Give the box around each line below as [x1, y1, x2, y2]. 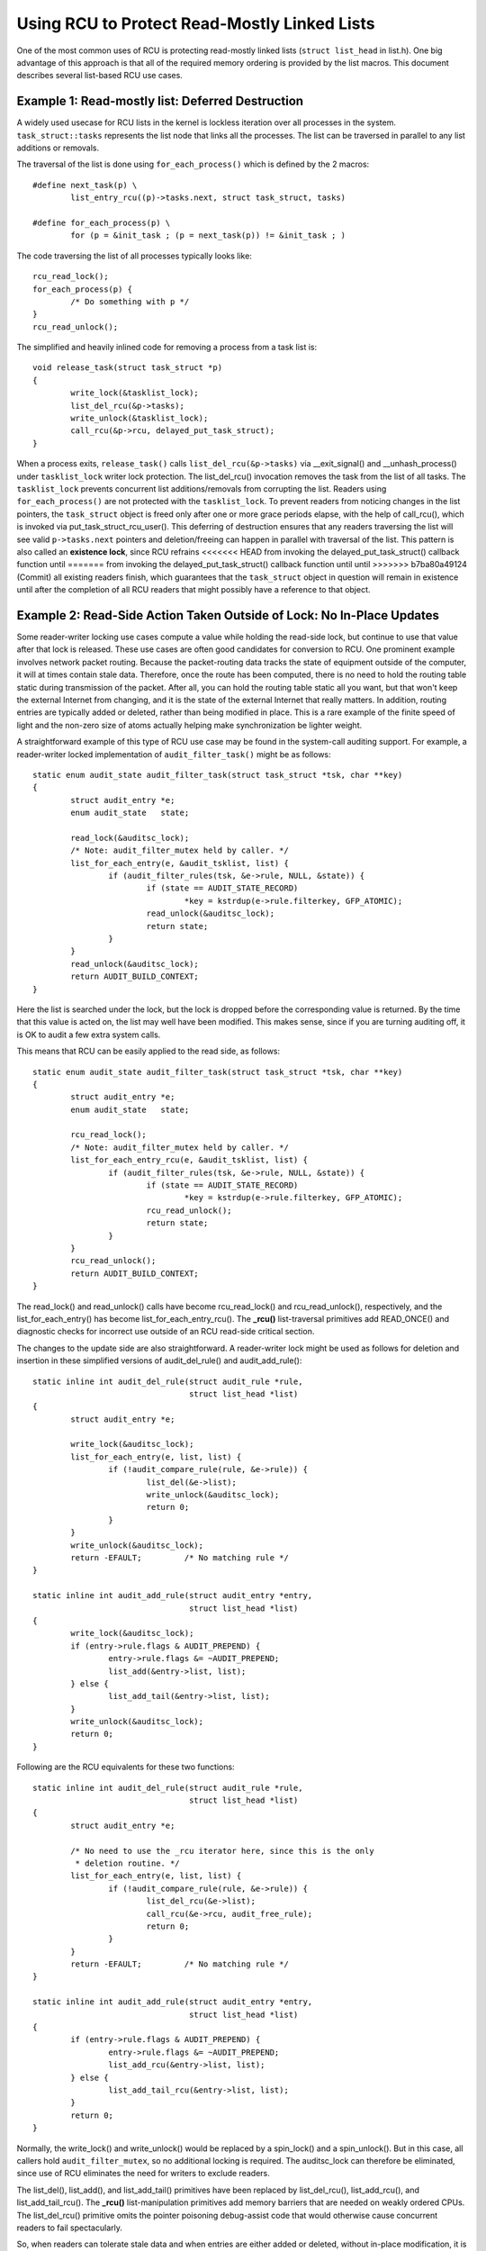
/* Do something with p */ [70, 296, 190, 306]
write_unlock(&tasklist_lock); [70, 413, 209, 423]
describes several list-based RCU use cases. [16, 70, 184, 81]
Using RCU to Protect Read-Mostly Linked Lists [16, 14, 375, 33]
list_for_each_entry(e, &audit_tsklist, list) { [70, 858, 290, 868]
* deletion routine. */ [75, 1858, 180, 1868]
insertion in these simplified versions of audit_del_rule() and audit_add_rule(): [16, 1355, 302, 1366]
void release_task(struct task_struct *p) [32, 363, 223, 373]
